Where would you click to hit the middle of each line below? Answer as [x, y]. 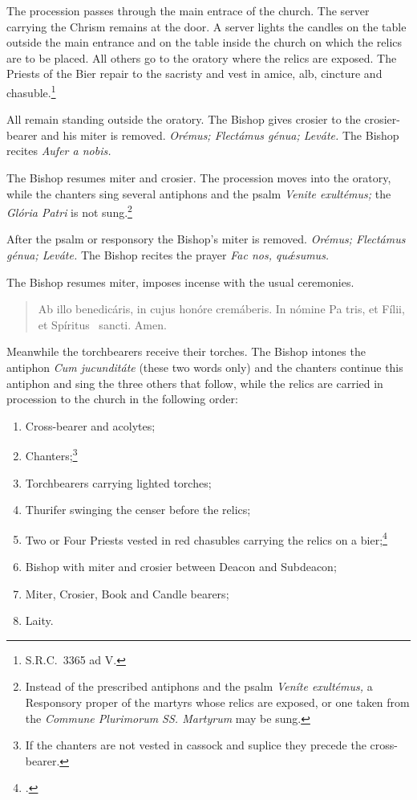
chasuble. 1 [31, 91]
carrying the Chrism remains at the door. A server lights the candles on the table [206, 26]
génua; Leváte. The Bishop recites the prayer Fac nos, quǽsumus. [168, 255]
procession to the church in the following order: [122, 399]
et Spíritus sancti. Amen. [102, 324]
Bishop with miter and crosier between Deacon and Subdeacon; [181, 567]
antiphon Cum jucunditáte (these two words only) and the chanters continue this [205, 367]
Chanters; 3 [51, 455]
